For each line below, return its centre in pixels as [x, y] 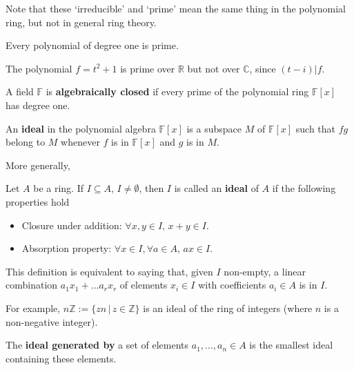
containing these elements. [61, 358]
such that [316, 128]
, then [151, 188]
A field [20, 91]
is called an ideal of [216, 188]
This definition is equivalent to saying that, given [109, 271]
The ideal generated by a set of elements [97, 345]
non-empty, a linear [265, 271]
